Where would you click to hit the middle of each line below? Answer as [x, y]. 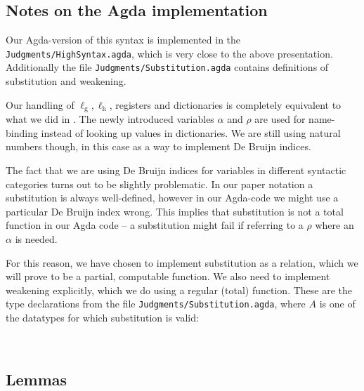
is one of [337, 304]
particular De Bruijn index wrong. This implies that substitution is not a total [175, 211]
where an [334, 225]
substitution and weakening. [66, 81]
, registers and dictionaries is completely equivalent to [225, 104]
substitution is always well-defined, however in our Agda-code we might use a [172, 198]
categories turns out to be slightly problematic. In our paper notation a [160, 184]
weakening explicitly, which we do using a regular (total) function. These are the [179, 290]
